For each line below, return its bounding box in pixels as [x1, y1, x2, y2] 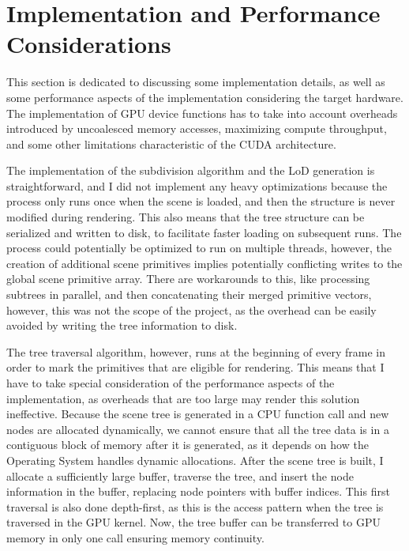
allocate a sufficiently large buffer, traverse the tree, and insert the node [6, 467, 354, 484]
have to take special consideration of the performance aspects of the [6, 375, 335, 391]
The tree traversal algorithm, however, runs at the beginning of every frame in [6, 343, 385, 360]
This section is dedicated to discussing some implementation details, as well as [6, 74, 385, 90]
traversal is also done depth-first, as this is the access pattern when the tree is [6, 498, 384, 515]
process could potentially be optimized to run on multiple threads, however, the [6, 240, 392, 256]
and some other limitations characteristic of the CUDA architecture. [6, 135, 336, 152]
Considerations [6, 28, 171, 60]
